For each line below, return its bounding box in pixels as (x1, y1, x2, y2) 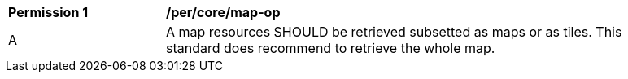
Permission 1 (8, 4, 89, 20)
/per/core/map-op (166, 4, 281, 20)
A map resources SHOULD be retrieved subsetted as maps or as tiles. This (166, 24, 622, 40)
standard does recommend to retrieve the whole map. (166, 40, 495, 56)
